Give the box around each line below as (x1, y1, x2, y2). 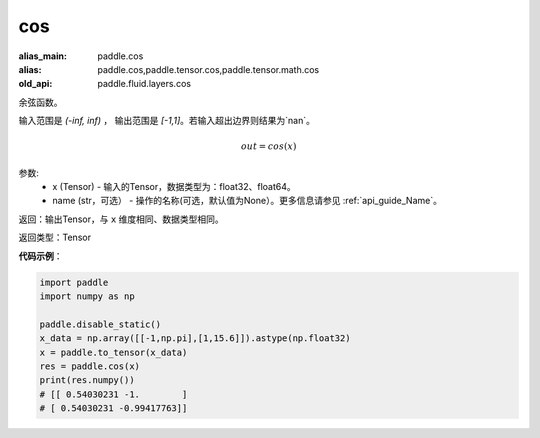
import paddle (39, 276, 109, 288)
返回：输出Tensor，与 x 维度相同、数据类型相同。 (18, 213, 224, 225)
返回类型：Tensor (18, 231, 92, 244)
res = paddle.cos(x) (39, 360, 140, 372)
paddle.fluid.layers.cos (97, 78, 192, 90)
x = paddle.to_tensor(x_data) (39, 346, 188, 358)
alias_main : (18, 50, 67, 62)
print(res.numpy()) (39, 375, 135, 386)
